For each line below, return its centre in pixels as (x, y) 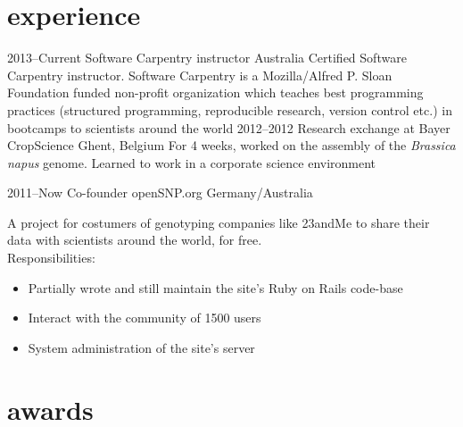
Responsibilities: (51, 258)
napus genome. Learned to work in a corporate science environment (192, 162)
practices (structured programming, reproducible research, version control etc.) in (230, 109)
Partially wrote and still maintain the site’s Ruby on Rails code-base (215, 287)
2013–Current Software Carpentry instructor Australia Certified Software (207, 58)
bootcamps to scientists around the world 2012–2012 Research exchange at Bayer (229, 127)
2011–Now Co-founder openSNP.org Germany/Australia (160, 193)
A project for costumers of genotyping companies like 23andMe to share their (219, 222)
